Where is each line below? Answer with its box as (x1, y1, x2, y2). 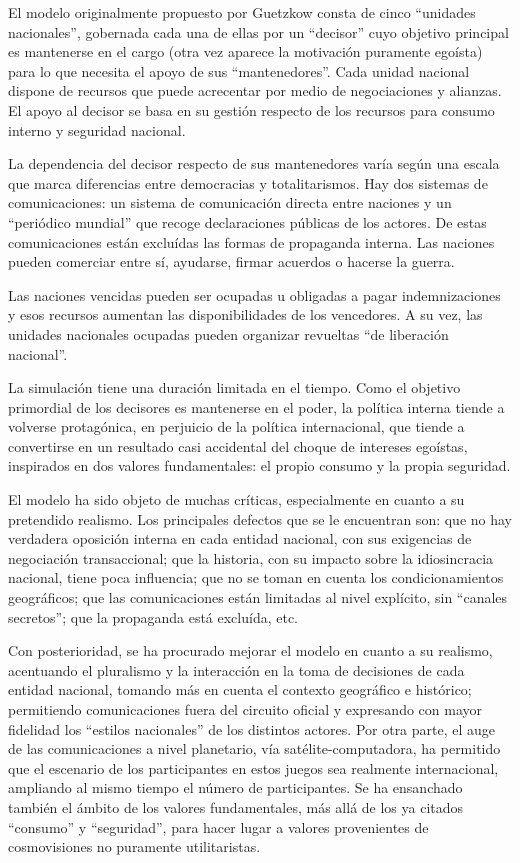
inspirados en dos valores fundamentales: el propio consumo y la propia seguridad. (8, 455, 511, 476)
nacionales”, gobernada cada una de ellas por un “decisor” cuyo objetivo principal (8, 21, 509, 42)
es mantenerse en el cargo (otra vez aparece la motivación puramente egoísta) (8, 41, 483, 62)
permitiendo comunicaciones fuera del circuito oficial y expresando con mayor (8, 699, 483, 719)
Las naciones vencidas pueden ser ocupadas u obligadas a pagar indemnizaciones (8, 284, 501, 305)
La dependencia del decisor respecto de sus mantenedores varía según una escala (8, 153, 500, 174)
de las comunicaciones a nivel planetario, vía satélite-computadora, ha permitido (8, 738, 501, 759)
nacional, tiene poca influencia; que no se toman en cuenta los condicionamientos (8, 567, 504, 588)
